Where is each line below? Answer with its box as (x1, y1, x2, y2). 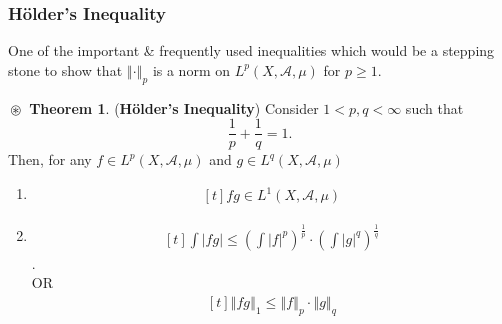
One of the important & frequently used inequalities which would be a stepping (8, 40, 495, 61)
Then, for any (8, 149, 92, 170)
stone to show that (8, 59, 123, 80)
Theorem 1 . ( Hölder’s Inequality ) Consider (29, 97, 319, 118)
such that (405, 97, 464, 118)
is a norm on (152, 59, 230, 80)
